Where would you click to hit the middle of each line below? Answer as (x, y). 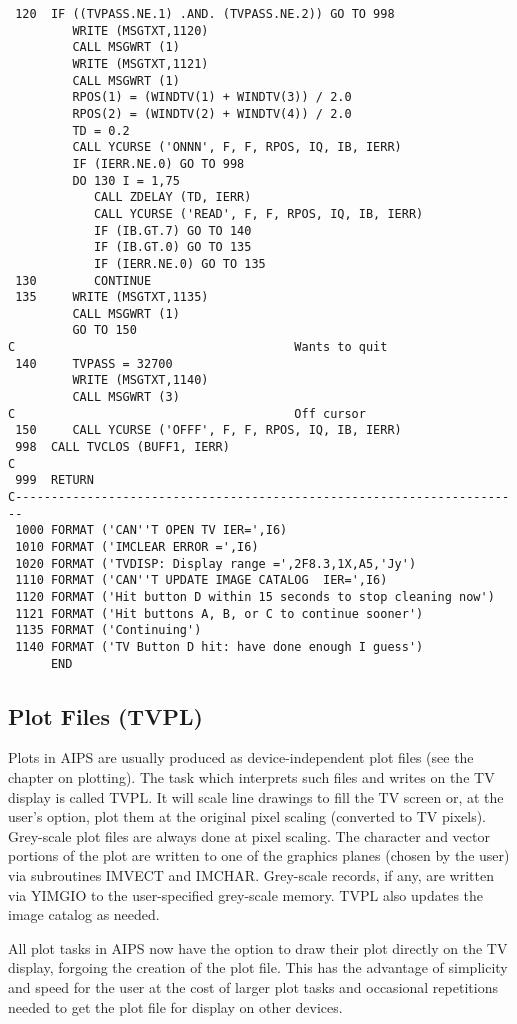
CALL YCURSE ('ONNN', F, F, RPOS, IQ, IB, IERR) (237, 147)
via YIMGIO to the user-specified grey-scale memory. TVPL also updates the (246, 894)
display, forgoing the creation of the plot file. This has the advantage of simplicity (258, 967)
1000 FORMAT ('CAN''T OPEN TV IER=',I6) (151, 530)
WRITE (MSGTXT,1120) (140, 30)
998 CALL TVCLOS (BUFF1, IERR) (122, 447)
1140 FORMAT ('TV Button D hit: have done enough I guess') (219, 646)
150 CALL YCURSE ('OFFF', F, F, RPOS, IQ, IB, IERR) (208, 430)
